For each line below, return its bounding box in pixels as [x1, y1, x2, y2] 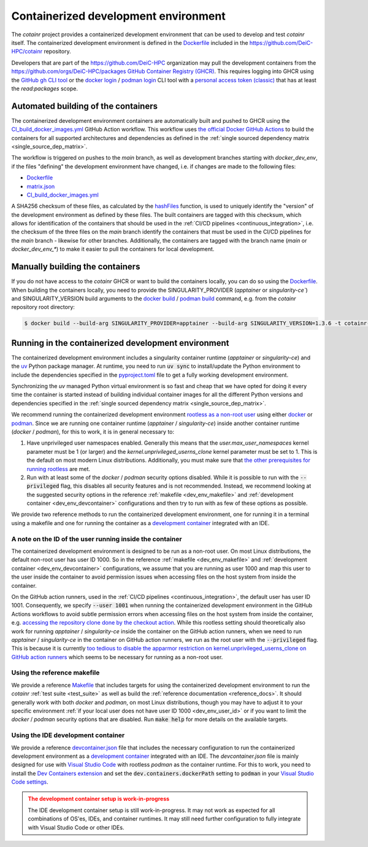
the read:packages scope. [11, 85, 78, 92]
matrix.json [26, 182, 55, 190]
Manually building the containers [11, 262, 140, 272]
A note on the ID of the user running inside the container [11, 534, 182, 543]
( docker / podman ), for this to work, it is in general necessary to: [11, 427, 175, 435]
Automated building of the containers [11, 101, 158, 111]
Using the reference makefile [11, 668, 100, 677]
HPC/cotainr [11, 48, 43, 55]
